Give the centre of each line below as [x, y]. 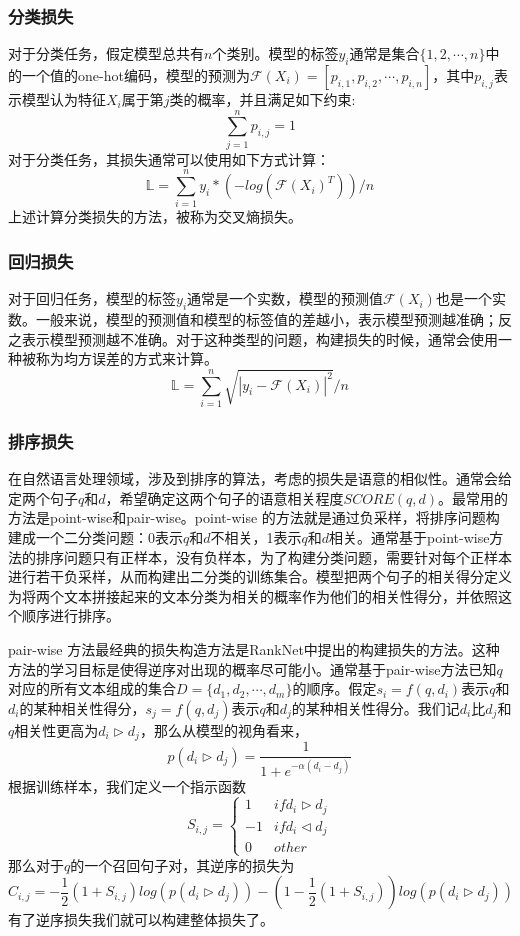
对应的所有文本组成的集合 [92, 688]
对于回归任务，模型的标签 [92, 298]
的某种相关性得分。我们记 [375, 707]
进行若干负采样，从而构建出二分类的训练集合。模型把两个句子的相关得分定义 [260, 576]
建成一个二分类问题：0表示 [95, 536]
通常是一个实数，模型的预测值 [285, 298]
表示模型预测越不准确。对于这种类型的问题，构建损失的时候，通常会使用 [259, 338]
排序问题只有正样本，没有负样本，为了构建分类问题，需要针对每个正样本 [273, 556]
